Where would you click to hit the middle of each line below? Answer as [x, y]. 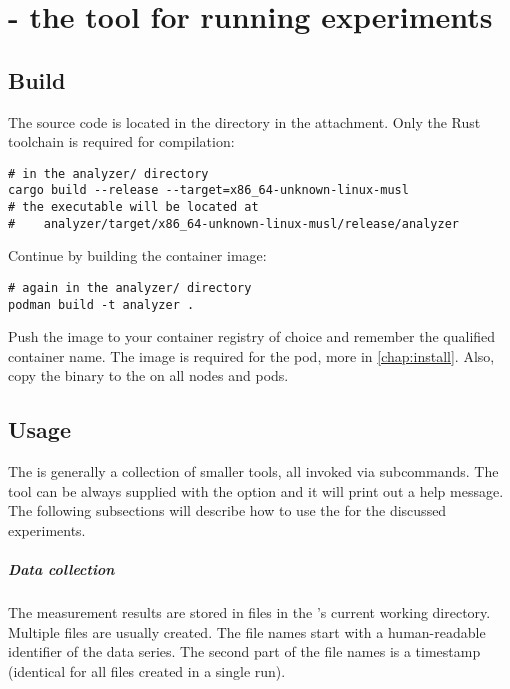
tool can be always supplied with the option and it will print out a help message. [256, 490]
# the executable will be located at [133, 207]
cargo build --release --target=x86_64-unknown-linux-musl [208, 190]
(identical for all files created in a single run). [147, 671]
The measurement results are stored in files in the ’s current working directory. [249, 612]
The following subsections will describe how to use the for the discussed [227, 510]
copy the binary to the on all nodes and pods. [148, 375]
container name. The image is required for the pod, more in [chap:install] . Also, [251, 355]
